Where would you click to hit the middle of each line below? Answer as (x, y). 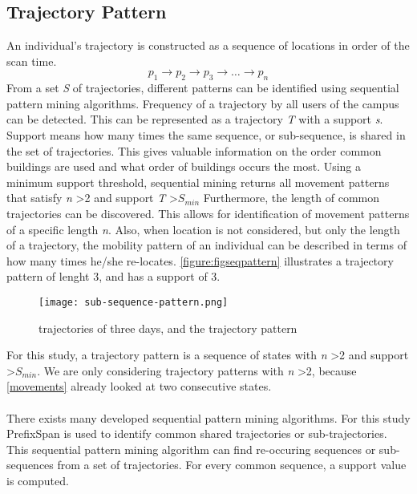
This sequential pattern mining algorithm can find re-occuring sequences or (191, 449)
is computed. (38, 480)
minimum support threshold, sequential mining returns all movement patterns (198, 182)
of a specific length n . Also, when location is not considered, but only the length (203, 229)
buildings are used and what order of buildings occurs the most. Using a (184, 166)
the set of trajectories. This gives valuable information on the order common (194, 150)
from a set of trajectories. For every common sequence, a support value (232, 465)
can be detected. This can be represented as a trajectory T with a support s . (195, 119)
